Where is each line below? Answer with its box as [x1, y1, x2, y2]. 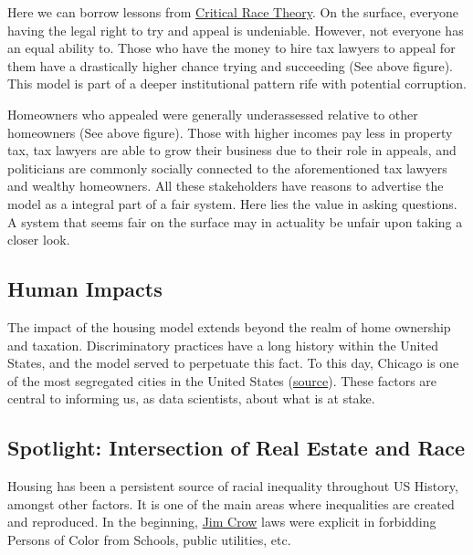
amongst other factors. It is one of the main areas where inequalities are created [7, 494, 455, 513]
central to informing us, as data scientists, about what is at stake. [7, 389, 375, 408]
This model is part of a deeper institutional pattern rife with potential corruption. [7, 74, 467, 93]
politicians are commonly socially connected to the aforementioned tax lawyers [7, 158, 447, 177]
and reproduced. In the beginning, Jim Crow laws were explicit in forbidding [7, 512, 436, 531]
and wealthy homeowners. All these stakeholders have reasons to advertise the [7, 176, 444, 195]
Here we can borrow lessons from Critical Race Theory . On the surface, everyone [7, 3, 458, 21]
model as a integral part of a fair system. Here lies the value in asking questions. [7, 194, 457, 213]
